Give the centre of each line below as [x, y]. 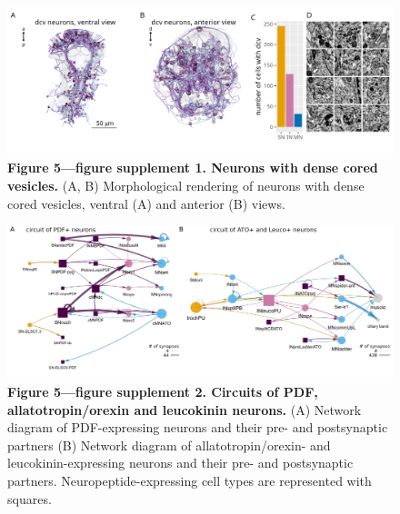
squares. [30, 498]
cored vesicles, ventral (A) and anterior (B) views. [146, 203]
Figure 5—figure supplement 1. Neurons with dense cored [193, 168]
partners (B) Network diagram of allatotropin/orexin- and [169, 445]
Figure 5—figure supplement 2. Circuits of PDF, [163, 392]
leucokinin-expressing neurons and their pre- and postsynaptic [180, 463]
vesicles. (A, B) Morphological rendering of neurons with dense [186, 185]
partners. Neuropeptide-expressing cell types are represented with [190, 480]
